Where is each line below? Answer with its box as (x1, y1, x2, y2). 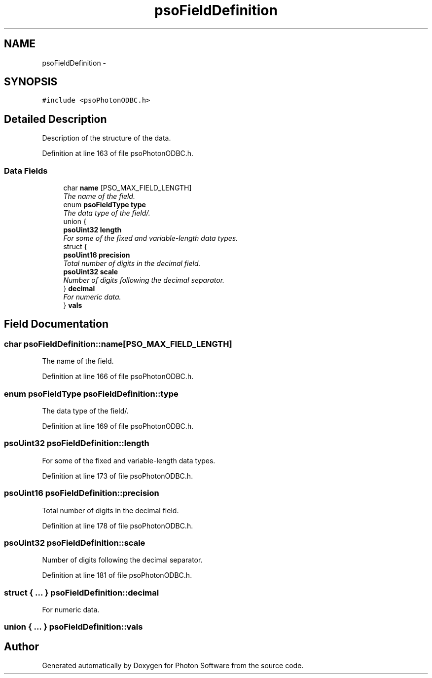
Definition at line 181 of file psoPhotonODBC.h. (42, 571, 192, 580)
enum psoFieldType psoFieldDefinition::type (4, 388, 179, 399)
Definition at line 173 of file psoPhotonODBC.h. (42, 471, 193, 480)
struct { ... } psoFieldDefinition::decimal (4, 587, 159, 598)
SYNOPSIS (4, 75, 58, 88)
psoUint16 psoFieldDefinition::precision (4, 488, 159, 498)
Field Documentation (4, 318, 108, 331)
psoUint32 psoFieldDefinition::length (4, 438, 149, 449)
